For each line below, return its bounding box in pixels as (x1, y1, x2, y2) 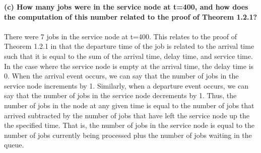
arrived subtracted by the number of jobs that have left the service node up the (4, 110, 249, 120)
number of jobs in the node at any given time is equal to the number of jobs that (4, 100, 254, 110)
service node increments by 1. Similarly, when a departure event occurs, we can (4, 80, 248, 91)
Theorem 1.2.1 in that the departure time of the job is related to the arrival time (4, 41, 254, 51)
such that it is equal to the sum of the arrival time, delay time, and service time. (4, 50, 253, 61)
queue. (4, 139, 24, 150)
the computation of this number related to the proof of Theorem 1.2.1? (4, 11, 257, 22)
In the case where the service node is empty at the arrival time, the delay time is (4, 60, 254, 71)
